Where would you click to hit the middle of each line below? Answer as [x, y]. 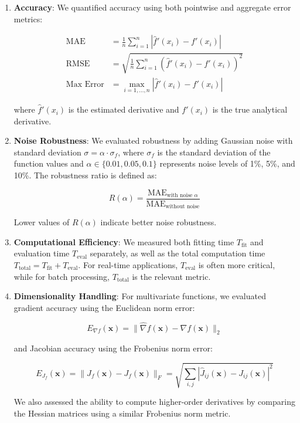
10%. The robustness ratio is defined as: [85, 175]
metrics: [28, 18]
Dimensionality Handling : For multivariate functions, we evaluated [140, 296]
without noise [183, 207]
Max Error [85, 84]
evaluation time [42, 253]
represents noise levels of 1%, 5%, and [227, 163]
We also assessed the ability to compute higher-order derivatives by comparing [154, 402]
